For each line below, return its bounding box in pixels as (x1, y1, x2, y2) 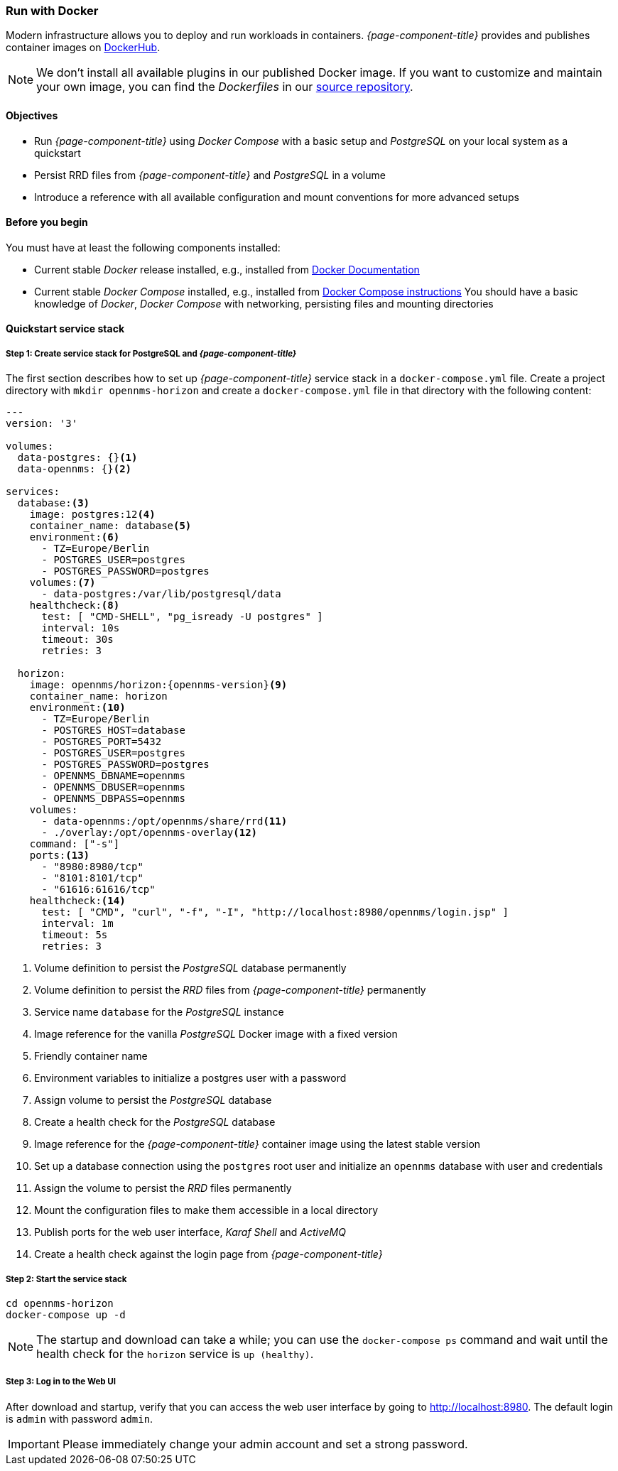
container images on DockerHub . (6, 41, 161, 54)
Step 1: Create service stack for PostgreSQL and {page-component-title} (6, 348, 297, 359)
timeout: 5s (41, 929, 108, 941)
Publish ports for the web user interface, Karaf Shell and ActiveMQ (34, 1226, 346, 1239)
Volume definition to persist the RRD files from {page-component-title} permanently (34, 984, 426, 997)
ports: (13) (29, 850, 90, 862)
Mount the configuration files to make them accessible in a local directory (34, 1204, 379, 1217)
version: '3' (6, 418, 78, 430)
